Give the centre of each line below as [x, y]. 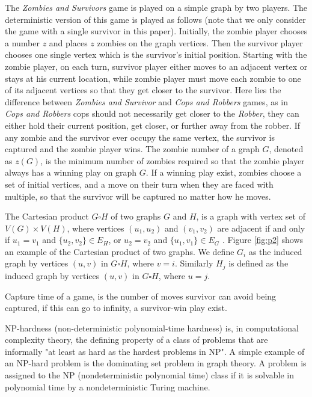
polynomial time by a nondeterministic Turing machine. [108, 386]
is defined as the [258, 263]
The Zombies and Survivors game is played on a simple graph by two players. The [156, 7]
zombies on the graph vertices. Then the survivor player [200, 42]
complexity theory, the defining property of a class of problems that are [136, 340]
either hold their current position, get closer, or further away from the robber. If [153, 125]
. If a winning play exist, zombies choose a [224, 172]
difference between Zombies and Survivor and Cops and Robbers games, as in [147, 101]
